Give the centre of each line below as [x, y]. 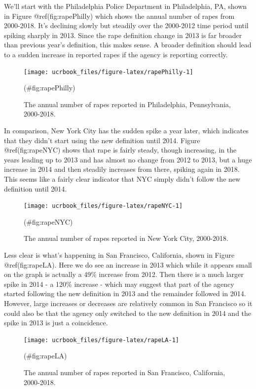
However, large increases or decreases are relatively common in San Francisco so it [128, 303]
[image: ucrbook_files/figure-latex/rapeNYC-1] [103, 206]
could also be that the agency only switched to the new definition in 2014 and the [128, 313]
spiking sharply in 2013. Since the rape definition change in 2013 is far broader [123, 35]
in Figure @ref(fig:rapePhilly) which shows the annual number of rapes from [119, 16]
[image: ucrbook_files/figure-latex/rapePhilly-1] [109, 72]
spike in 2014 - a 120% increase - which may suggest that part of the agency [119, 284]
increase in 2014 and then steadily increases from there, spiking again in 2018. [122, 169]
